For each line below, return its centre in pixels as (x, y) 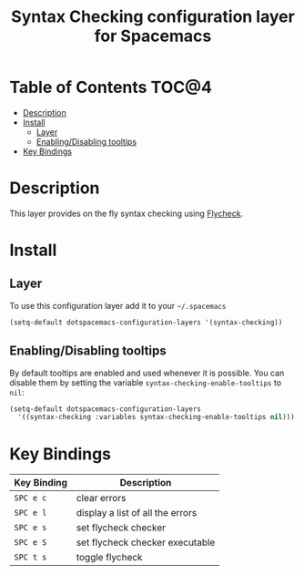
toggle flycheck (109, 558)
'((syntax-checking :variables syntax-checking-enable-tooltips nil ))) (157, 417)
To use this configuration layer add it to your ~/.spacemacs (118, 305)
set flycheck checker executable (146, 542)
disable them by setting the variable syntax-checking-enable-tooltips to (146, 382)
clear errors (101, 498)
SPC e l (30, 513)
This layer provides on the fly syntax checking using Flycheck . (127, 213)
